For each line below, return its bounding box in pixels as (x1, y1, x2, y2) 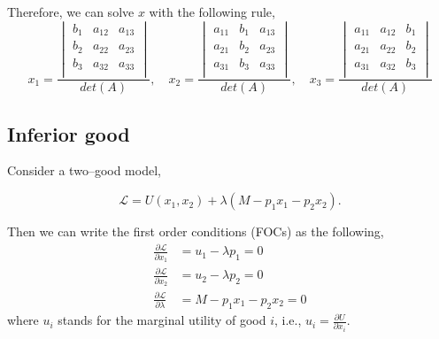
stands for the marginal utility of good (58, 311, 266, 329)
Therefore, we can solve (7, 3, 135, 20)
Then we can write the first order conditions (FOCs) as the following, (7, 222, 384, 241)
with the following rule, (149, 3, 275, 20)
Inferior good (7, 119, 130, 147)
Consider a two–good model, (7, 161, 161, 180)
